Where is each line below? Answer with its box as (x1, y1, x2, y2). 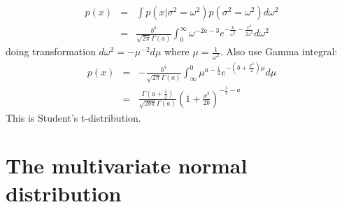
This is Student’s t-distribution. (6, 110, 141, 124)
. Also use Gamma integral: (220, 44, 338, 59)
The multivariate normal (6, 151, 248, 180)
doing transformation (6, 44, 96, 59)
